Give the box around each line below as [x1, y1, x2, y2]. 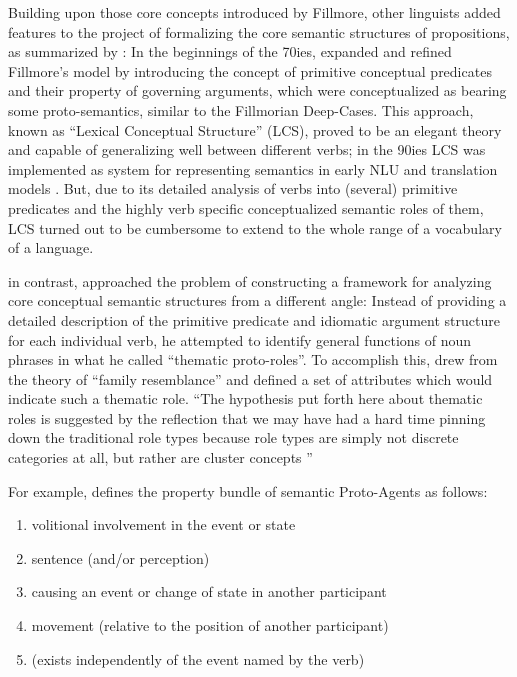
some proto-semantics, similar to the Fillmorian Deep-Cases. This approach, [8, 99, 474, 120]
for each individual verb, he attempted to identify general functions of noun [8, 329, 472, 350]
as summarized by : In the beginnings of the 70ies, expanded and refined [8, 41, 452, 62]
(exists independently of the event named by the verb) [31, 648, 365, 669]
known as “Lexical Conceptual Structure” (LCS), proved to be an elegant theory [8, 119, 502, 140]
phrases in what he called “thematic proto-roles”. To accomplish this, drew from [8, 349, 498, 370]
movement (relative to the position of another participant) [31, 615, 389, 636]
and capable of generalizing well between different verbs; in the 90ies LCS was [8, 139, 486, 160]
